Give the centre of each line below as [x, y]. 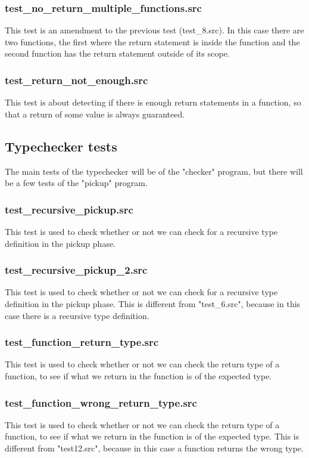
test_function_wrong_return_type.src [101, 402]
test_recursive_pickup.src [69, 209]
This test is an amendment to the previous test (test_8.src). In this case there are [154, 30]
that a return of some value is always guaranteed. [95, 114]
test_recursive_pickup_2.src [76, 270]
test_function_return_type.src [82, 342]
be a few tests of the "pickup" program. [76, 183]
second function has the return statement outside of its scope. [117, 53]
